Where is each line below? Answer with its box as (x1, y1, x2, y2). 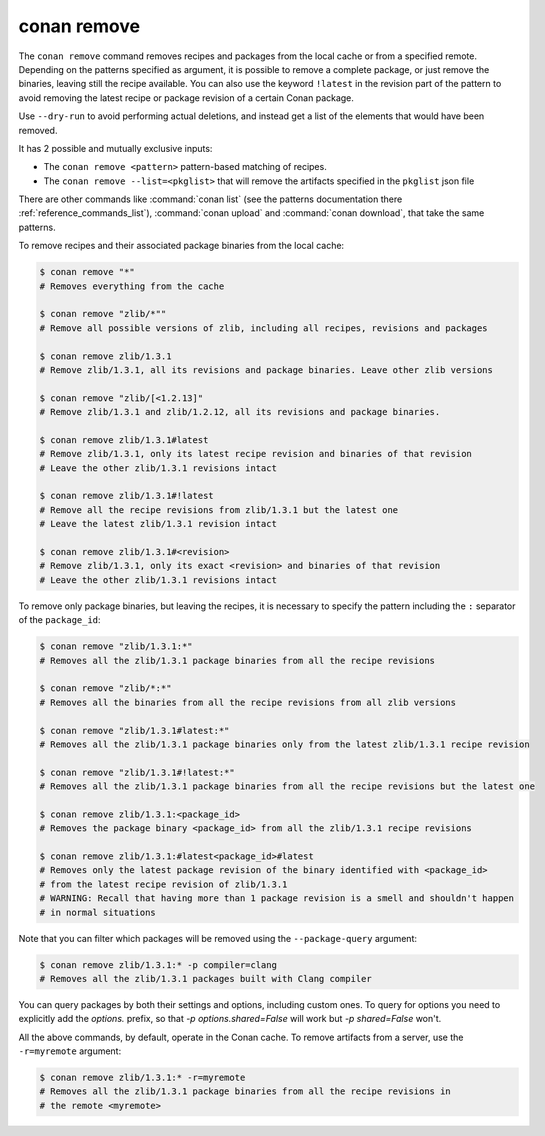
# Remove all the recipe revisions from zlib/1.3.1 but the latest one (39, 504, 399, 515)
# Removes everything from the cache (39, 280, 225, 292)
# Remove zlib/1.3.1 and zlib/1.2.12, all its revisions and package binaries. (39, 406, 441, 418)
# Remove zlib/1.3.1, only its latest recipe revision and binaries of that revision (39, 448, 472, 460)
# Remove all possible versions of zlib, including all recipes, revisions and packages (39, 322, 489, 334)
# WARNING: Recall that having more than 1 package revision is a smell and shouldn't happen (39, 893, 515, 904)
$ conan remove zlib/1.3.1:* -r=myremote (39, 1072, 246, 1084)
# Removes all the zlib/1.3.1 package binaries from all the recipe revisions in (39, 1086, 452, 1097)
